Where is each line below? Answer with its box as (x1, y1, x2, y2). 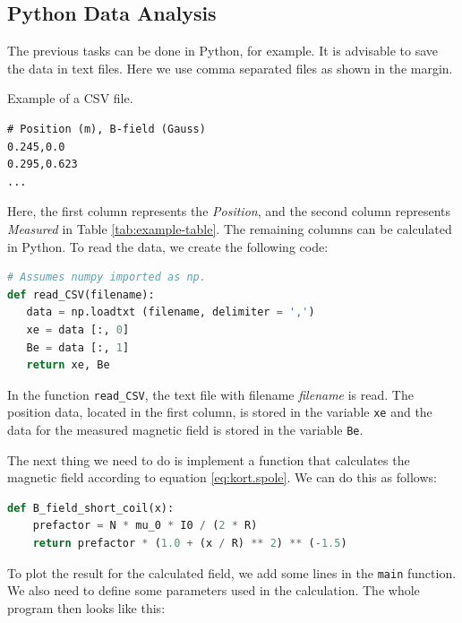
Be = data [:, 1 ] (26, 341, 130, 354)
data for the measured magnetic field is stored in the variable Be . (7, 420, 364, 439)
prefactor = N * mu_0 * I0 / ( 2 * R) (32, 519, 258, 532)
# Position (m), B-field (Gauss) (7, 122, 206, 135)
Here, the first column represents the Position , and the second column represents (7, 202, 451, 221)
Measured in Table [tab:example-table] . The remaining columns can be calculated (7, 219, 452, 238)
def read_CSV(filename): (7, 288, 155, 301)
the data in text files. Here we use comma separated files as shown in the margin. (7, 58, 453, 77)
